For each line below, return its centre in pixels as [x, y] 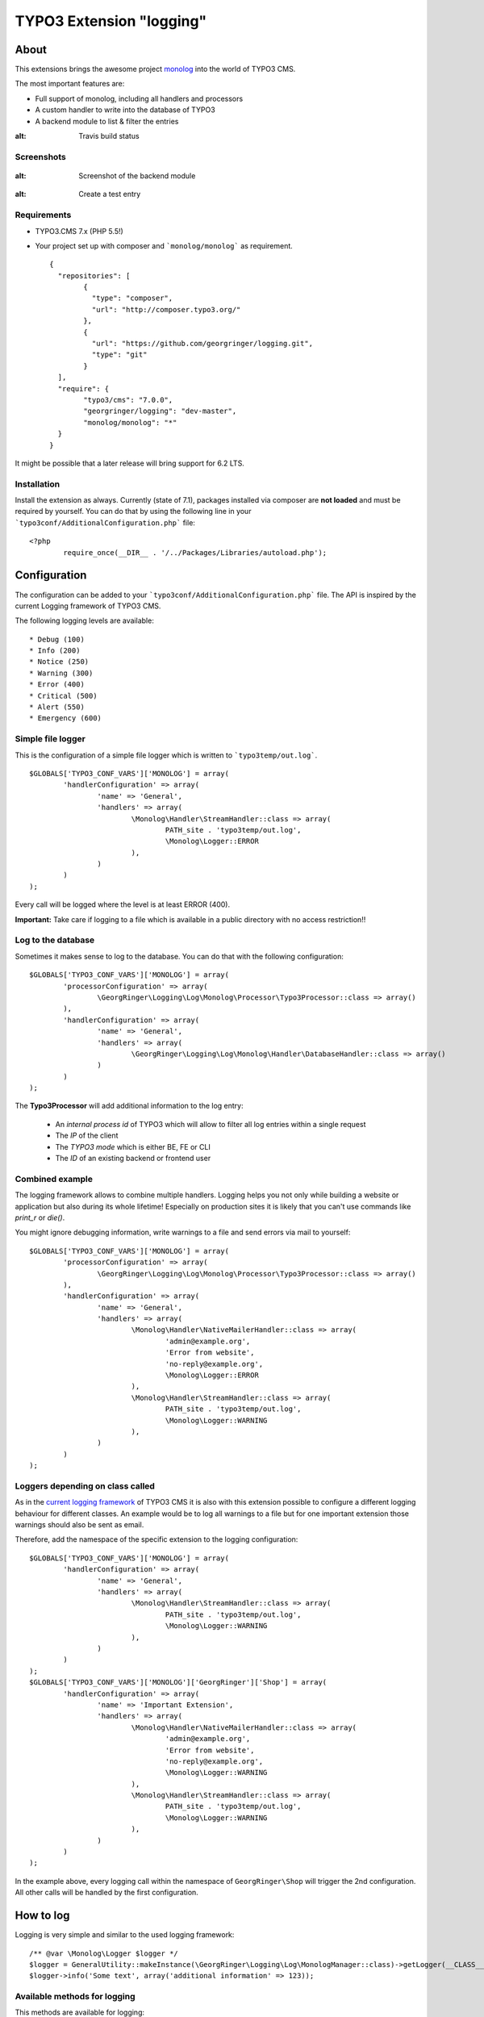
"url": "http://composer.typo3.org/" [166, 309]
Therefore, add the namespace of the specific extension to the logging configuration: [156, 1539]
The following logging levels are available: [85, 620]
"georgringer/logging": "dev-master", [160, 411]
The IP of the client [87, 1136]
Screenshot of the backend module [137, 175]
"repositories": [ [94, 276]
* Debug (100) [57, 639]
